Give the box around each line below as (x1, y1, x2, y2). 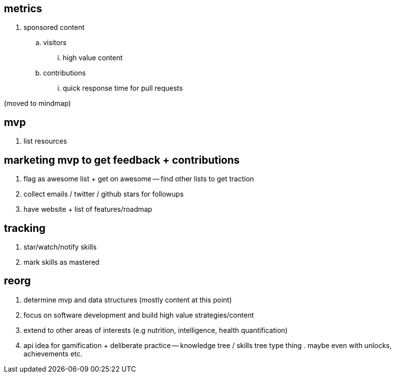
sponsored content (24, 23, 85, 32)
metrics (4, 2, 42, 15)
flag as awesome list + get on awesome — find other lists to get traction (24, 175, 254, 183)
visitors (43, 38, 67, 47)
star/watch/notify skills (24, 242, 97, 251)
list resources (24, 137, 67, 146)
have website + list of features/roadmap (24, 205, 152, 214)
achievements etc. (24, 349, 83, 358)
